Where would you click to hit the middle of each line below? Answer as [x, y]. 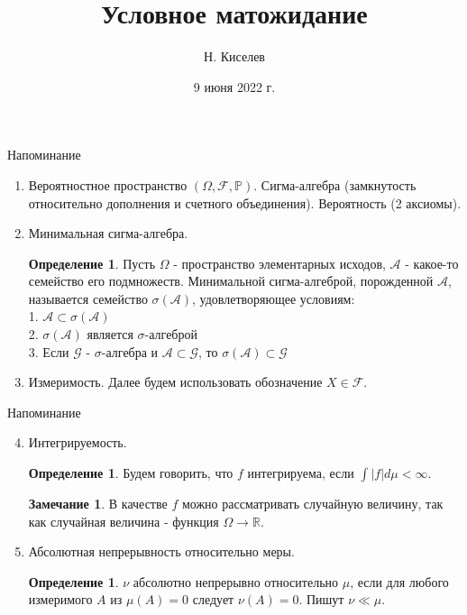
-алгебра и [130, 351]
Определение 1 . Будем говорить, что [131, 473]
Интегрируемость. [78, 442]
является [110, 334]
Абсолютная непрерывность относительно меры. [161, 551]
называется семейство [88, 298]
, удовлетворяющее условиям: [274, 298]
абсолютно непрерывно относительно [236, 581]
